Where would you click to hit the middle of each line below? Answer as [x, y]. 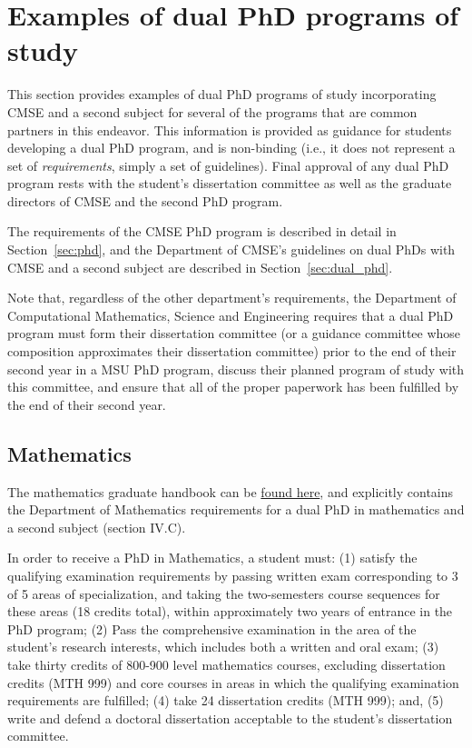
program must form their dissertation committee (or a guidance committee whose [234, 333]
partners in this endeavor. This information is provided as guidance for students [230, 130]
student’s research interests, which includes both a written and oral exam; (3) [223, 647]
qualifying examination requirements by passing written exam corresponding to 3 [233, 575]
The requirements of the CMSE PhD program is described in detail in [202, 231]
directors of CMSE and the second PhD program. [145, 200]
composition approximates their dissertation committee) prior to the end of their [232, 351]
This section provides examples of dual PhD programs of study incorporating [222, 94]
